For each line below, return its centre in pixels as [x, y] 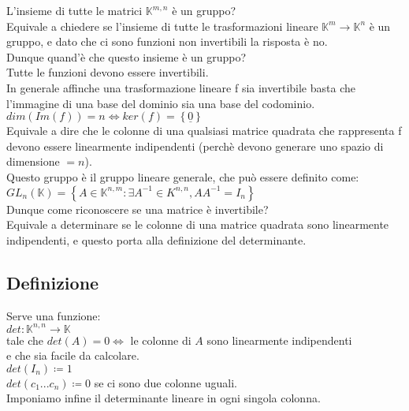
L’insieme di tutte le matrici [74, 10]
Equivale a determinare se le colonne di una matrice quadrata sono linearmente [198, 224]
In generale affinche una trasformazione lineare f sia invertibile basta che [181, 87]
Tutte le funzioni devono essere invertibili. [108, 72]
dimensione [33, 161]
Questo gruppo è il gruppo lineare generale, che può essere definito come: [183, 176]
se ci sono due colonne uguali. [166, 382]
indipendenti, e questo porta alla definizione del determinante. [156, 239]
